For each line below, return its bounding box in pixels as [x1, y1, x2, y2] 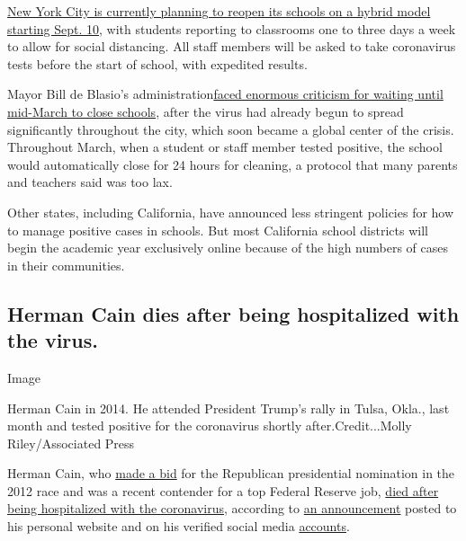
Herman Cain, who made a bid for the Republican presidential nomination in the [7, 464, 455, 483]
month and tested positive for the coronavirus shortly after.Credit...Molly [7, 416, 412, 435]
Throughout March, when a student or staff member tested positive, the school [7, 137, 443, 156]
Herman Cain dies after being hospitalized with [7, 299, 460, 327]
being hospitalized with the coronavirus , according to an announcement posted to [7, 499, 457, 518]
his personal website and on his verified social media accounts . [7, 517, 350, 536]
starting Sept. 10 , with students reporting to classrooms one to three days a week [7, 19, 456, 38]
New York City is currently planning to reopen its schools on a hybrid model [7, 2, 431, 20]
